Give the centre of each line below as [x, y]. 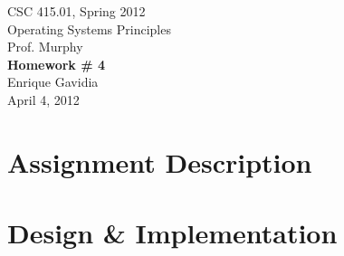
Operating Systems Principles [89, 28]
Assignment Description [160, 161]
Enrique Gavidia [53, 82]
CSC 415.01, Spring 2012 [76, 11]
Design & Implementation [172, 233]
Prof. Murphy [45, 47]
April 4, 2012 [43, 99]
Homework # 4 [56, 64]
